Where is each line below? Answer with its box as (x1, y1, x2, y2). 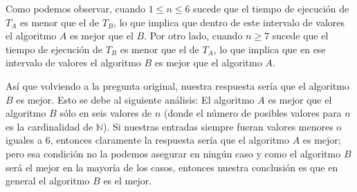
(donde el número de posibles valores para (164, 106, 342, 120)
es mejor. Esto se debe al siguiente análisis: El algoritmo (16, 92, 255, 106)
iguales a (6, 133, 42, 147)
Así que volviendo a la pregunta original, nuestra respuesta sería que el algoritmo (6, 78, 349, 93)
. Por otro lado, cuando (144, 28, 243, 43)
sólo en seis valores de (59, 106, 152, 120)
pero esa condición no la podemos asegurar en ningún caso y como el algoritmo (6, 146, 341, 160)
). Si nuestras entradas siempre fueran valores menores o (102, 119, 342, 133)
